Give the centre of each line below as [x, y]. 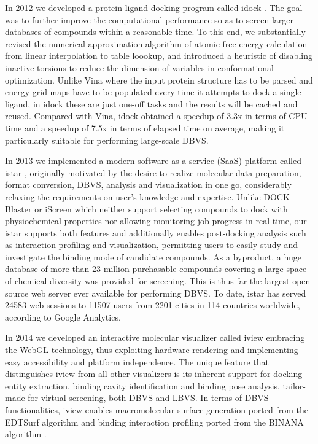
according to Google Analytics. [63, 317]
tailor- [294, 385]
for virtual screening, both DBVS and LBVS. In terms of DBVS [148, 398]
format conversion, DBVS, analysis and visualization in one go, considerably [148, 185]
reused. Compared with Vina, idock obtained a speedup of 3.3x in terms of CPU [156, 116]
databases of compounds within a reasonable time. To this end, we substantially [155, 32]
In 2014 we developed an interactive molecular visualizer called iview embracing [155, 337]
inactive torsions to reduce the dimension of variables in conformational [139, 67]
